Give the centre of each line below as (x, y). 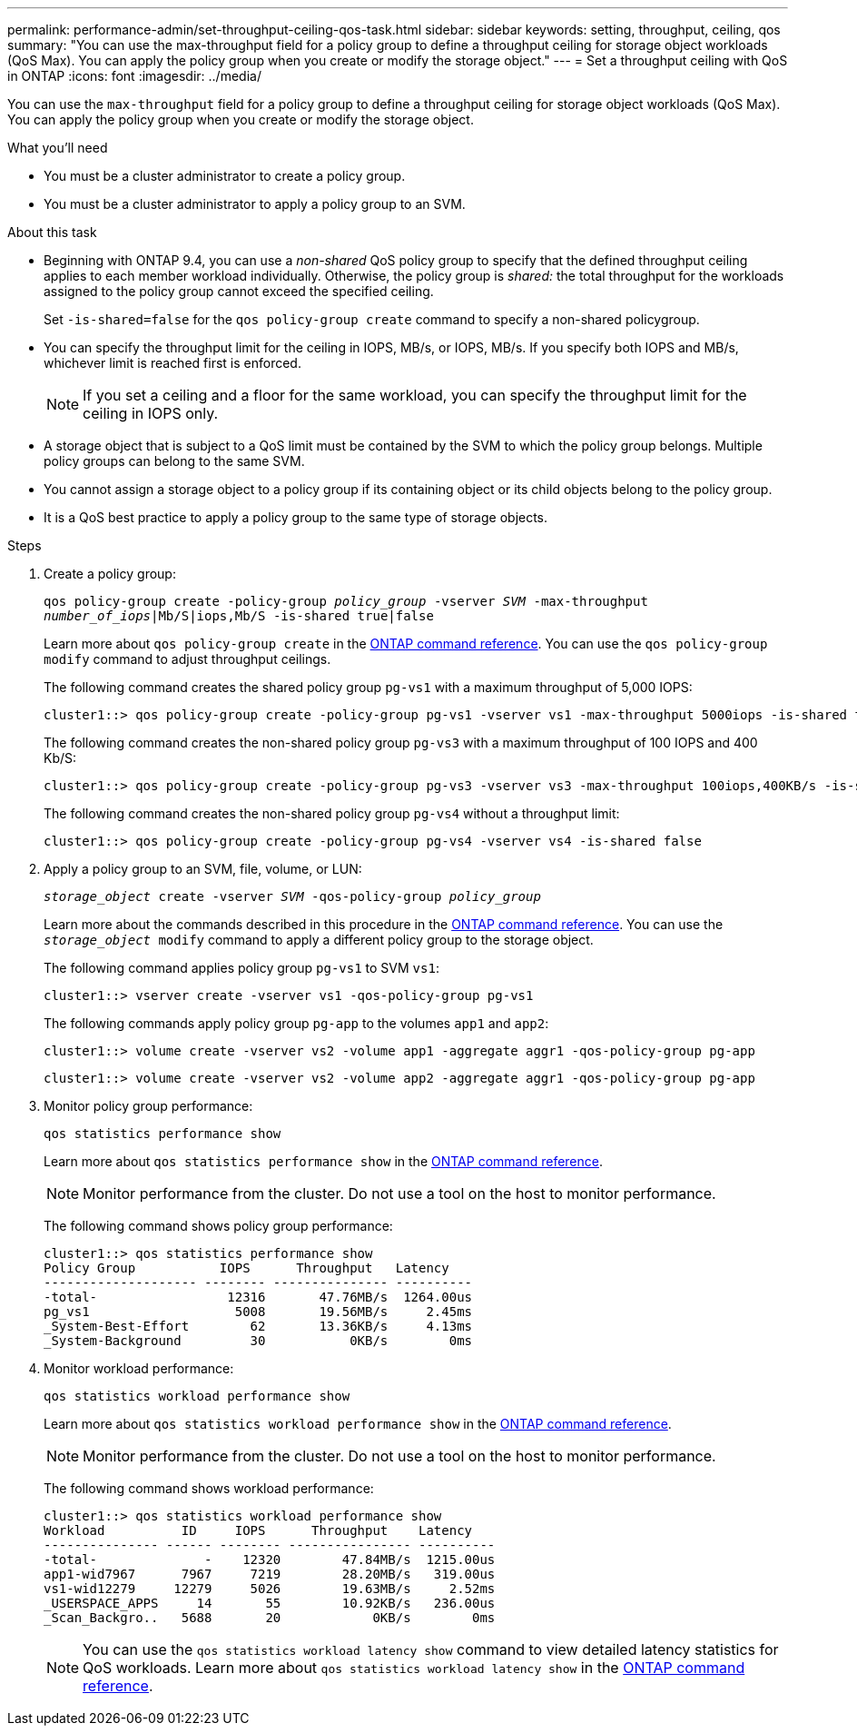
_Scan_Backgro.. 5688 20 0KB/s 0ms (270, 1618)
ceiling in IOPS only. (151, 413)
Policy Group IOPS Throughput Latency (246, 1268)
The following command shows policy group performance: (218, 1226)
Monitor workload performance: (139, 1368)
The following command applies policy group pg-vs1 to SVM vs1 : (241, 968)
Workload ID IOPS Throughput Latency (258, 1530)
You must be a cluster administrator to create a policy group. (225, 176)
